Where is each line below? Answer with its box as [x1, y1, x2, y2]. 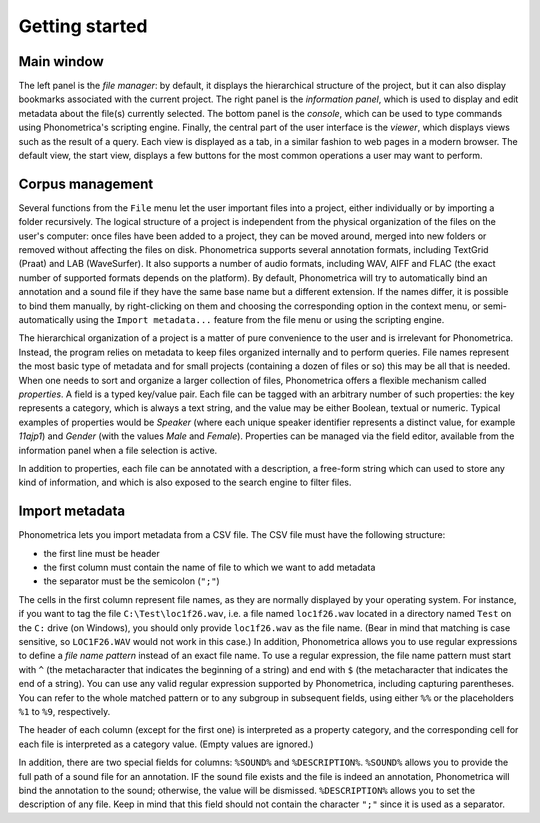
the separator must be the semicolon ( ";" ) [43, 575, 220, 587]
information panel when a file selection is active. [18, 444, 218, 456]
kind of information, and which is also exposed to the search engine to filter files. [18, 476, 352, 489]
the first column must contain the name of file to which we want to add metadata [43, 561, 376, 574]
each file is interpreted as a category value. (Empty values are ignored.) [18, 738, 314, 750]
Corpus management [18, 175, 154, 192]
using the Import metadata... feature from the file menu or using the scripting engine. [75, 314, 445, 326]
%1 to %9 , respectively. [18, 705, 111, 717]
